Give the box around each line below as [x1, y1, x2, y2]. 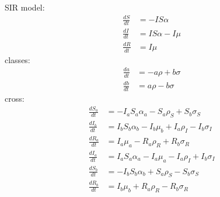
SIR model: [5, 1, 45, 13]
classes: [5, 53, 30, 65]
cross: [5, 92, 25, 105]
